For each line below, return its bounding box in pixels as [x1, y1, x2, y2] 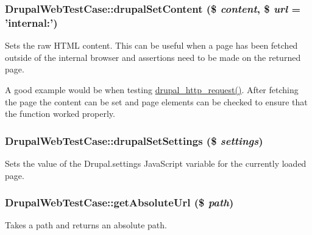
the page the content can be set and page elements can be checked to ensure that [5, 95, 308, 108]
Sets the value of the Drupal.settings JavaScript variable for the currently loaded [5, 156, 307, 169]
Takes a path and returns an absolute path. [5, 219, 167, 231]
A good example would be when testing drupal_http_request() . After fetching [5, 83, 299, 96]
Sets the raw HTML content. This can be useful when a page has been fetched [5, 39, 298, 52]
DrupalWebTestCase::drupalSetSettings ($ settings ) [5, 133, 263, 148]
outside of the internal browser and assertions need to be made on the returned [5, 51, 301, 63]
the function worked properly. [5, 107, 115, 120]
